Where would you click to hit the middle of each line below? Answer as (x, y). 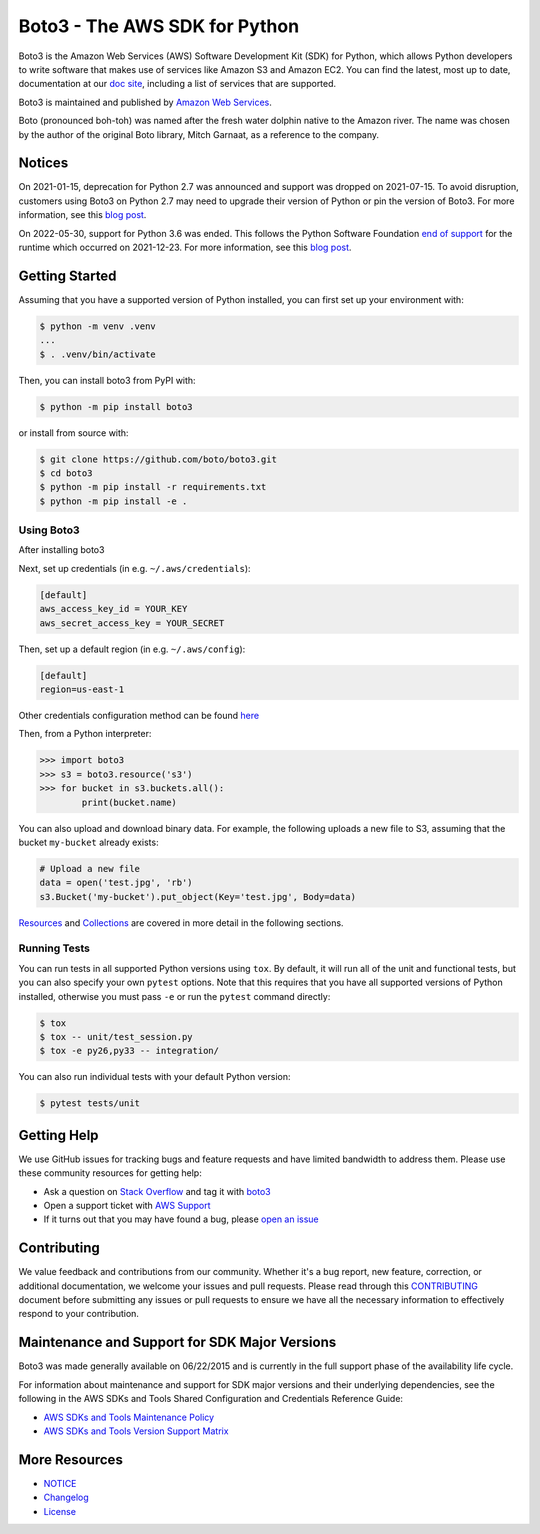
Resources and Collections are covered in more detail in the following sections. (181, 922)
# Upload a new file (89, 868)
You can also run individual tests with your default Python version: (154, 1077)
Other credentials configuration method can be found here (139, 715)
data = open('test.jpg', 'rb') (116, 883)
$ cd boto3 (66, 473)
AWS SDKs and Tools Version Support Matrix (136, 1431)
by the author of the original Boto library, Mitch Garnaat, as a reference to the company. (199, 134)
